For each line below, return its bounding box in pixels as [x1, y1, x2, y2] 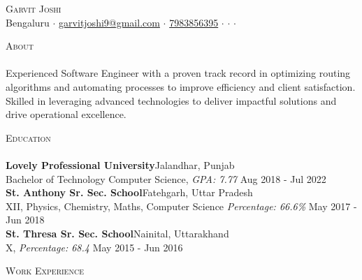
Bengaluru [6, 15, 50, 29]
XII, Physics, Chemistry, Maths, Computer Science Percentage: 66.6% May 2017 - [6, 198, 357, 213]
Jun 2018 [6, 212, 45, 227]
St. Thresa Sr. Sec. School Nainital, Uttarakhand [6, 226, 229, 240]
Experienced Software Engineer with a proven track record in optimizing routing [6, 66, 351, 80]
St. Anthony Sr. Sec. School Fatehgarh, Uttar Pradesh [6, 185, 253, 200]
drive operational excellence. [6, 107, 126, 121]
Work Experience [6, 263, 84, 278]
